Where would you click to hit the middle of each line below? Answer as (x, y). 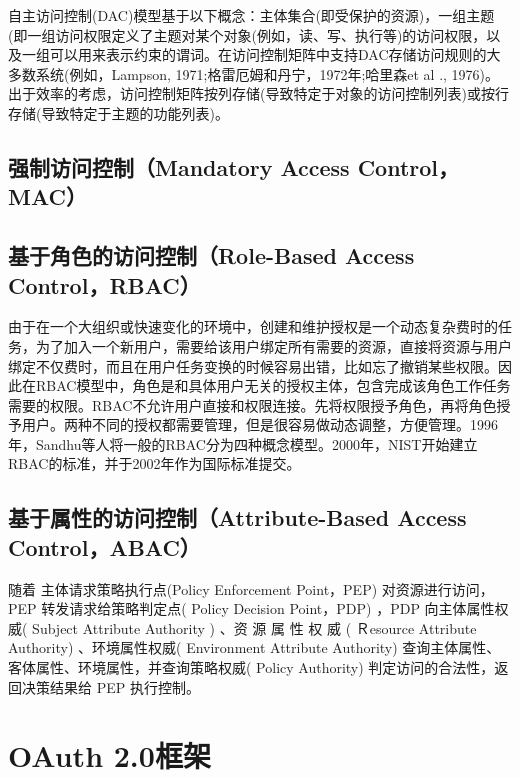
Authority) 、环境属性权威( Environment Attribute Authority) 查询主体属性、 (254, 647)
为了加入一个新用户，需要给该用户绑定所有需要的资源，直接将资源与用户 (273, 345)
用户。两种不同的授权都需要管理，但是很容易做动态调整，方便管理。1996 (259, 424)
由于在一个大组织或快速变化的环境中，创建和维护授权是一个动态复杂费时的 (253, 326)
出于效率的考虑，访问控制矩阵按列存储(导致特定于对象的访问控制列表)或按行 (258, 93)
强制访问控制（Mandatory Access (179, 166)
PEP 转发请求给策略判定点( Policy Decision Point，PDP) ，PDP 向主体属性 (251, 608)
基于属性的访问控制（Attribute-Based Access (237, 517)
